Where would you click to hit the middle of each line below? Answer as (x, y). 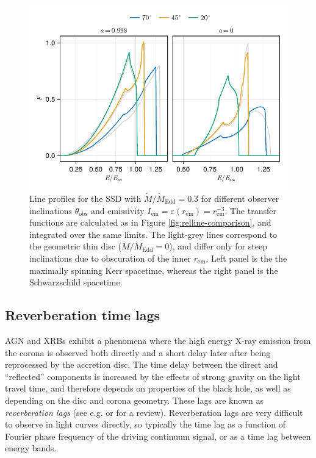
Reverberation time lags (83, 315)
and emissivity (118, 210)
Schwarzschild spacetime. (76, 282)
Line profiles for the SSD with (85, 199)
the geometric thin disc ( (75, 246)
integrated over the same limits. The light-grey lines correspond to (153, 234)
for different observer (240, 199)
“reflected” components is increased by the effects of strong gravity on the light (153, 376)
